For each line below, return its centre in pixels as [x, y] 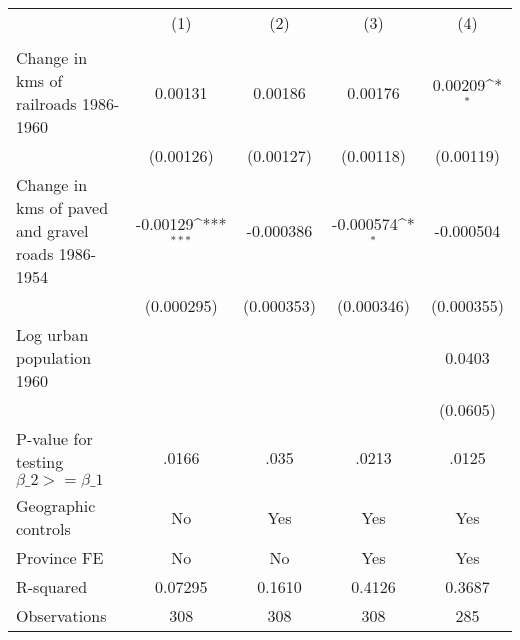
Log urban [52, 334]
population [54, 357]
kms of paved [62, 207]
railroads [46, 103]
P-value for [54, 438]
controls [43, 528]
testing [40, 461]
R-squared [52, 586]
